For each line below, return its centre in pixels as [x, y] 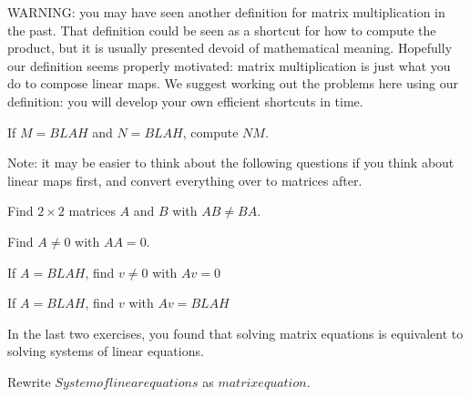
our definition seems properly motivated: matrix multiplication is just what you [229, 65]
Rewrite [29, 381]
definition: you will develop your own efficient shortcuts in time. [185, 101]
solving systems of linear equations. [106, 351]
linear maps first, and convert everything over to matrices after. [185, 180]
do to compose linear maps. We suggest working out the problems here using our [233, 83]
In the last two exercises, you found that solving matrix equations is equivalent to [235, 333]
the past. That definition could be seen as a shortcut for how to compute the [222, 30]
